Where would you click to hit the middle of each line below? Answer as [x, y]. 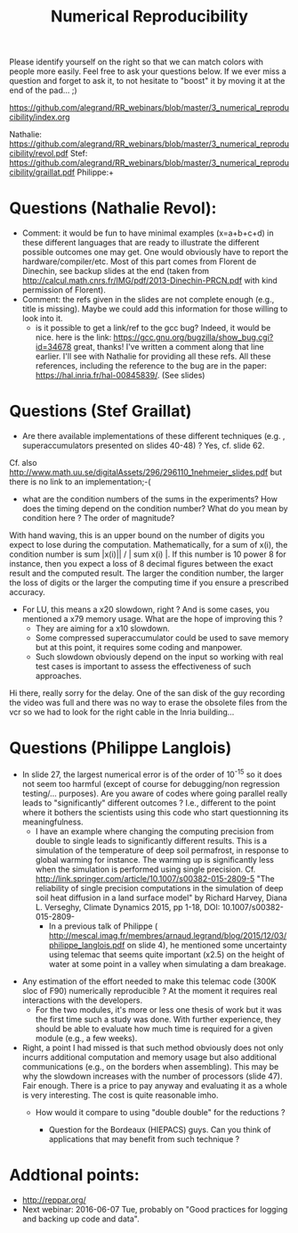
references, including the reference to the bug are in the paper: [151, 366]
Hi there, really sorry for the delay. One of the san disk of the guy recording [147, 693]
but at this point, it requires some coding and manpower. [139, 648]
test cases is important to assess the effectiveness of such [143, 666]
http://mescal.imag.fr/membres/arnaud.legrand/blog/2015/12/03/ [168, 935]
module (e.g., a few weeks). [86, 1038]
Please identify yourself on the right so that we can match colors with [137, 62]
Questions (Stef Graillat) [101, 411]
